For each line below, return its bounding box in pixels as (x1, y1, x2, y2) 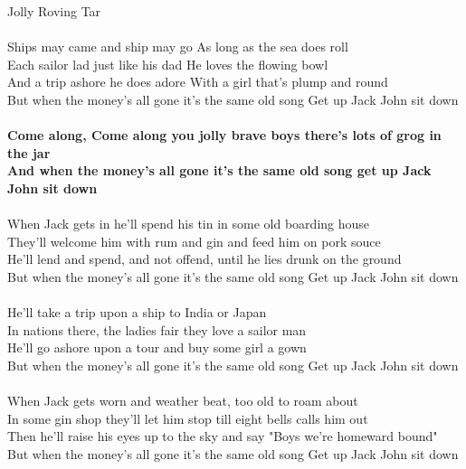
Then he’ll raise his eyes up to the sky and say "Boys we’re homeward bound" (7, 427, 438, 446)
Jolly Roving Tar (7, 2, 101, 20)
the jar (7, 143, 51, 162)
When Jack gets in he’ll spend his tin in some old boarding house (7, 214, 370, 233)
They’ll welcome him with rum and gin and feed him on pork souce (7, 231, 381, 250)
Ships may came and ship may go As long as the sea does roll (7, 37, 348, 56)
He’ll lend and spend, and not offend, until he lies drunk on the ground (7, 249, 402, 268)
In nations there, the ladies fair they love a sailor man (7, 320, 307, 339)
